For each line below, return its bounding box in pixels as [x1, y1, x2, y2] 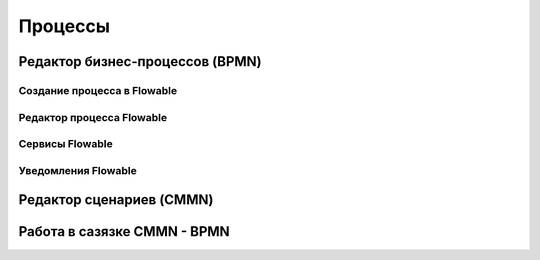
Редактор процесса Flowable [18, 110, 168, 124]
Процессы [18, 15, 110, 37]
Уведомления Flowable [18, 163, 137, 177]
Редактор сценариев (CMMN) [18, 191, 214, 209]
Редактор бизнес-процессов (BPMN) [18, 53, 262, 70]
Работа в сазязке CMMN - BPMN [18, 223, 230, 240]
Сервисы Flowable [18, 137, 114, 151]
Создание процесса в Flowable [18, 83, 178, 97]
